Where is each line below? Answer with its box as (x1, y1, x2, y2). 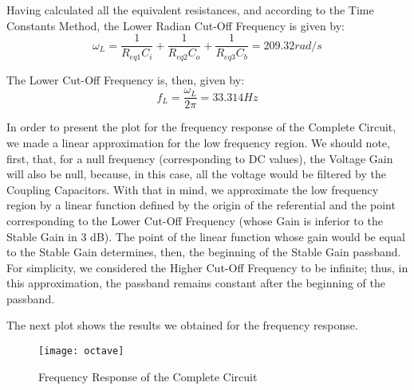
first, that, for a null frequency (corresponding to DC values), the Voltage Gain (6, 150, 393, 166)
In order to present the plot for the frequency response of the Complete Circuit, (6, 119, 396, 135)
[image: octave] (38, 345, 124, 357)
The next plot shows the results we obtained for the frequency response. (6, 317, 358, 333)
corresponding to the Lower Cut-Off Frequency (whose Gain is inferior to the (6, 212, 383, 228)
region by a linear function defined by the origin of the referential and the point (6, 197, 396, 213)
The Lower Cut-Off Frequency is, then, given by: (6, 71, 245, 88)
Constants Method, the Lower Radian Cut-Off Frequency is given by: (6, 17, 345, 33)
